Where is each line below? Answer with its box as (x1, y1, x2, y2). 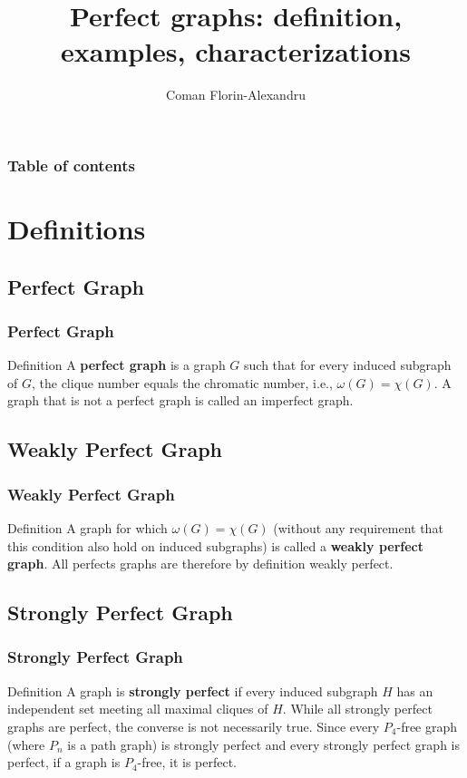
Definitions (7, 210, 146, 248)
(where (7, 734, 45, 754)
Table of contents (7, 153, 135, 176)
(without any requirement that (273, 518, 443, 537)
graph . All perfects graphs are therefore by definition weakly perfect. (7, 554, 394, 573)
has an (396, 681, 433, 700)
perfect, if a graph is (7, 753, 121, 772)
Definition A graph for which (7, 518, 168, 537)
